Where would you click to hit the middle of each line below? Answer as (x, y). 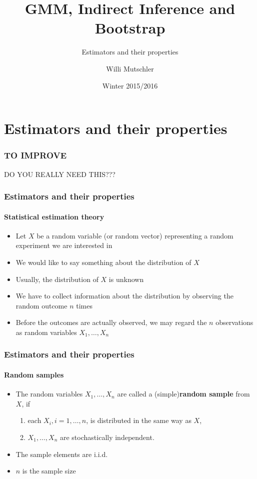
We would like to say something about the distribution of (103, 262)
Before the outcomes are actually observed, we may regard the (111, 322)
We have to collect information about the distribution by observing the (124, 296)
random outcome (41, 305)
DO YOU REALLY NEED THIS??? (60, 174)
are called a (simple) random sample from (183, 394)
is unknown (126, 279)
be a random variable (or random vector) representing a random (135, 235)
